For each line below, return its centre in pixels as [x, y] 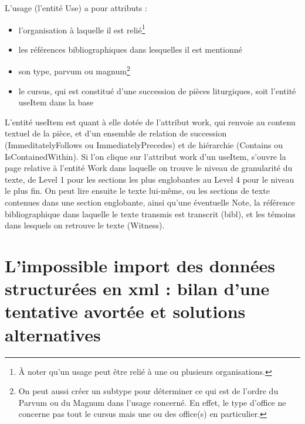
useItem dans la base [56, 102]
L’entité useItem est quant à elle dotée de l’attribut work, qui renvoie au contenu [150, 122]
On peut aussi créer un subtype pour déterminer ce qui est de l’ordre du [148, 391]
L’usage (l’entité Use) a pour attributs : [76, 8]
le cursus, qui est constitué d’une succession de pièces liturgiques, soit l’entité [157, 90]
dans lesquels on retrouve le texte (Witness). [85, 225]
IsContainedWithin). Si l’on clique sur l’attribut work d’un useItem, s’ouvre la [145, 156]
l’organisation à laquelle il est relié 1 [82, 29]
